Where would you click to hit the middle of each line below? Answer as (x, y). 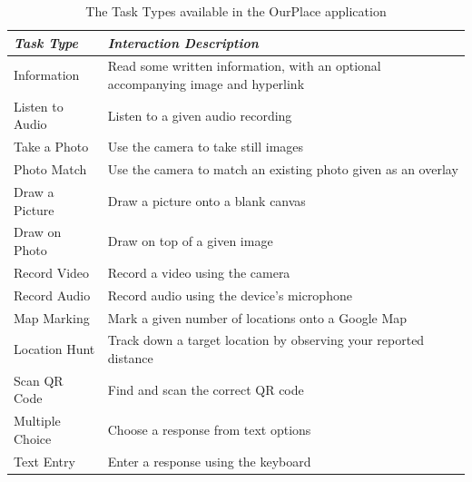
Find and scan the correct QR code (206, 389)
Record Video (52, 272)
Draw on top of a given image (190, 241)
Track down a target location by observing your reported (266, 340)
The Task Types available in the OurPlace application (236, 11)
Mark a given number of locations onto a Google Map (257, 317)
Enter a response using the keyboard (209, 461)
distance (130, 358)
